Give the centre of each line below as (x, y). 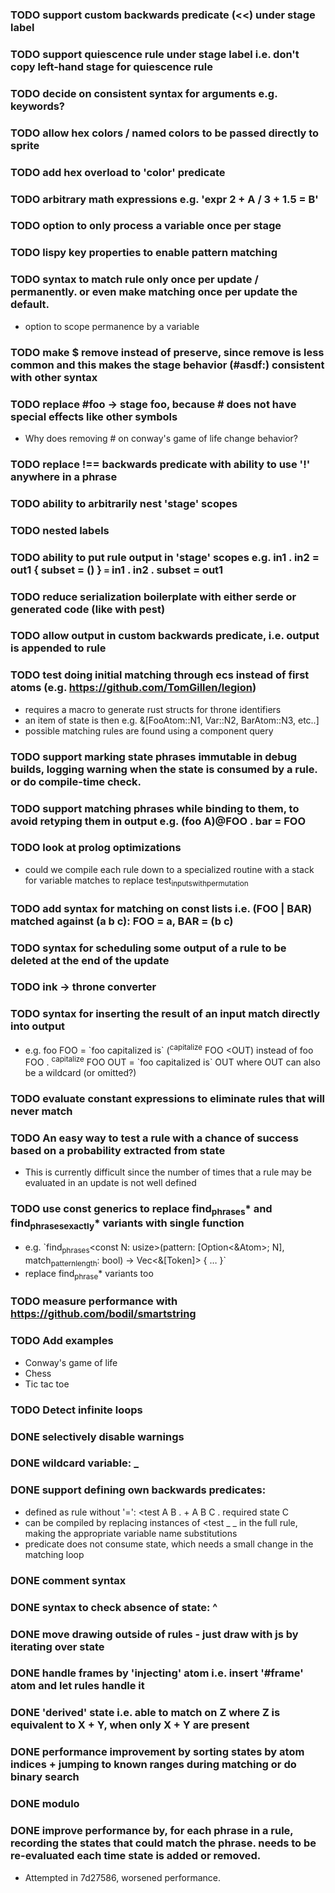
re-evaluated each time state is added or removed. (136, 1856)
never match (41, 1111)
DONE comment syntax (68, 1580)
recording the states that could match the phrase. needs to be (163, 1843)
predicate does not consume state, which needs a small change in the (169, 1544)
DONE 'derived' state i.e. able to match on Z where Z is (145, 1713)
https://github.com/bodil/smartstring (103, 1314)
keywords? (38, 106)
